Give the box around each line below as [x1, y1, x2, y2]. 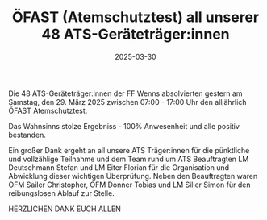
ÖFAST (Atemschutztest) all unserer [11, 8, 260, 27]
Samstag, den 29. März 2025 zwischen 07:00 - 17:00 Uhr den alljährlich [8, 97, 247, 106]
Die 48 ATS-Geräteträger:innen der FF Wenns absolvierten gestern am [8, 89, 244, 98]
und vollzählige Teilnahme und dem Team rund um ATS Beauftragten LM [8, 154, 249, 164]
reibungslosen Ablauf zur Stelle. [8, 188, 115, 197]
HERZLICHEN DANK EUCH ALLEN [8, 204, 121, 214]
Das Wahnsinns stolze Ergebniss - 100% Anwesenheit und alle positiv [8, 121, 240, 131]
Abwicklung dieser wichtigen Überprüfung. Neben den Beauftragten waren [8, 171, 258, 181]
